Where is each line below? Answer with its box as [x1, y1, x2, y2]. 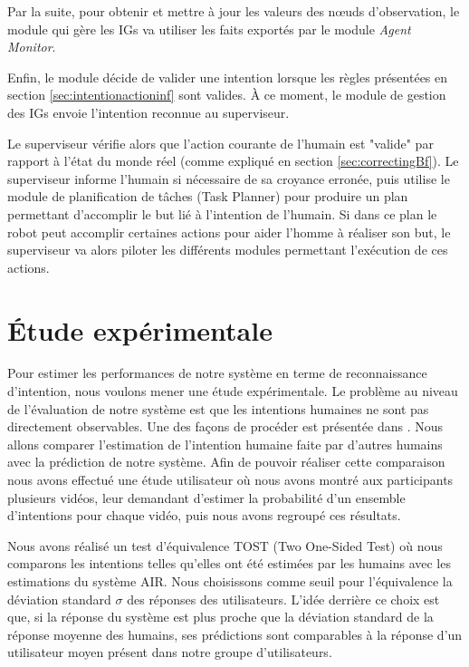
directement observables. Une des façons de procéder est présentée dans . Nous [7, 417, 444, 436]
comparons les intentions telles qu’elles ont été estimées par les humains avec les [7, 554, 451, 573]
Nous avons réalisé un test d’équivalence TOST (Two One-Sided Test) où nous [7, 536, 443, 555]
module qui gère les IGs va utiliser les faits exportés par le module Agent [7, 19, 411, 38]
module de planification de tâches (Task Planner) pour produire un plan [7, 187, 408, 206]
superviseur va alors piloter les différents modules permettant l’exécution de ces [7, 240, 448, 259]
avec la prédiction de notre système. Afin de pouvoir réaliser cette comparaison [7, 452, 445, 471]
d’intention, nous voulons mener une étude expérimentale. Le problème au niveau [7, 382, 458, 401]
